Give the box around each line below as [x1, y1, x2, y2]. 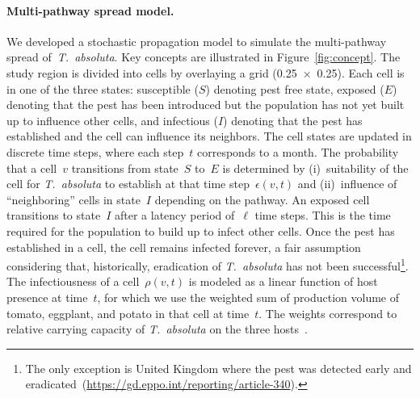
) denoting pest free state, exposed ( [205, 80, 384, 97]
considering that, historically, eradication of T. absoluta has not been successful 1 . [6, 255, 409, 274]
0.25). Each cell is [317, 64, 405, 81]
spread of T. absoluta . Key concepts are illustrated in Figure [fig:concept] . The [6, 48, 401, 65]
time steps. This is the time [254, 207, 391, 224]
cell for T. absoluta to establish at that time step [6, 175, 250, 192]
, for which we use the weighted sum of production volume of [97, 288, 400, 305]
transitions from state [71, 159, 178, 176]
